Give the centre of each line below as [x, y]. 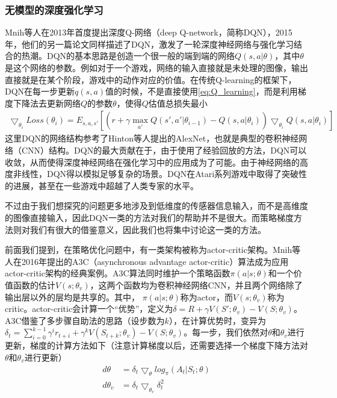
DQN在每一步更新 [40, 91]
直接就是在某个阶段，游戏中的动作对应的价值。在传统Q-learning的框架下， [151, 79]
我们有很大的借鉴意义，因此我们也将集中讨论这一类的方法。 [148, 229]
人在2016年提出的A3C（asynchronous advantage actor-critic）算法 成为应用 [147, 261]
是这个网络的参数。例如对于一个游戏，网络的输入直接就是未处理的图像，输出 [156, 67]
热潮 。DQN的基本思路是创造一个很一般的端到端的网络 [128, 56]
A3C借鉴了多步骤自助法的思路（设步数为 [85, 320]
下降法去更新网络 [47, 103]
